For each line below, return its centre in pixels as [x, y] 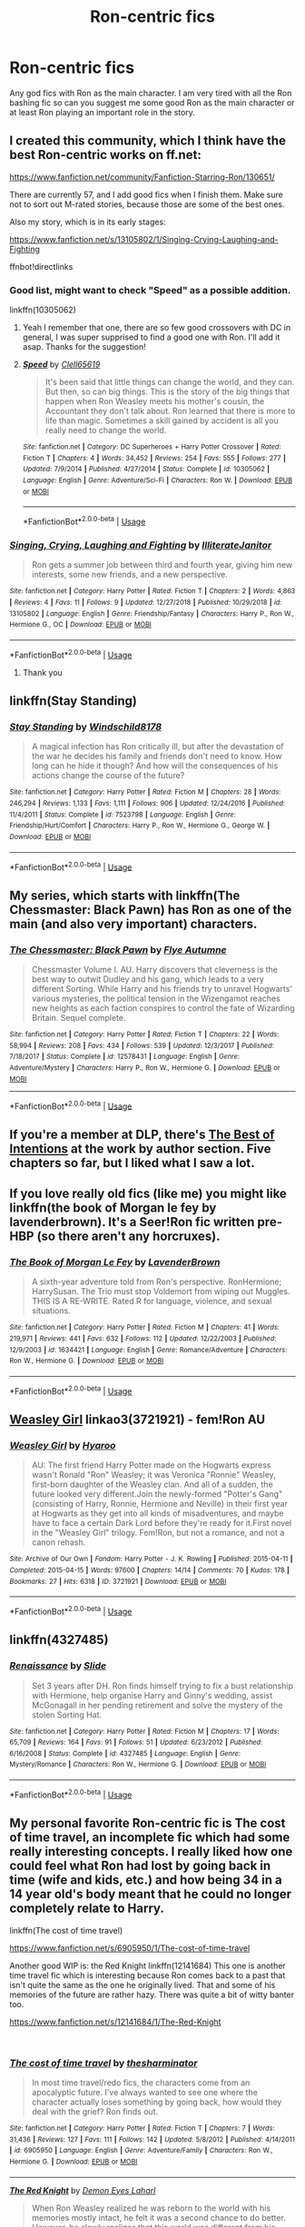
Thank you [43, 672]
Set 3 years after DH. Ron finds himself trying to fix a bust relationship [162, 1686]
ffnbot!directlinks [41, 266]
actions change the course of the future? [108, 776]
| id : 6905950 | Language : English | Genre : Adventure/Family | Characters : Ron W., [141, 2151]
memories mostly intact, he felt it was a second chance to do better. [158, 2217]
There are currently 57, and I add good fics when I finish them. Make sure [146, 194]
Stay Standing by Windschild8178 [85, 727]
